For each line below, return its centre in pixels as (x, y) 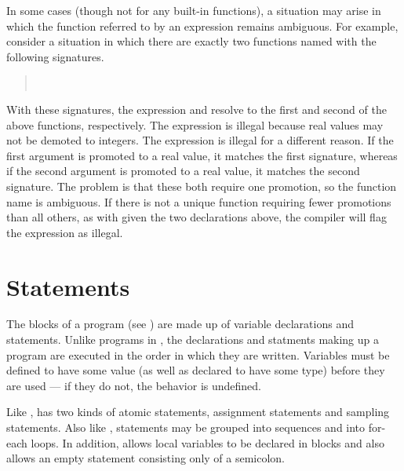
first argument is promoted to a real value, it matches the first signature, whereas (202, 155)
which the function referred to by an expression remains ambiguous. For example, (202, 26)
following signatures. (55, 56)
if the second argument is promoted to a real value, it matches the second (183, 171)
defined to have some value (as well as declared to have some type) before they (196, 370)
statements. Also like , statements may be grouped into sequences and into (186, 427)
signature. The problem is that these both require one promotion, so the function (202, 186)
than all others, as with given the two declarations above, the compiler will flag (197, 217)
